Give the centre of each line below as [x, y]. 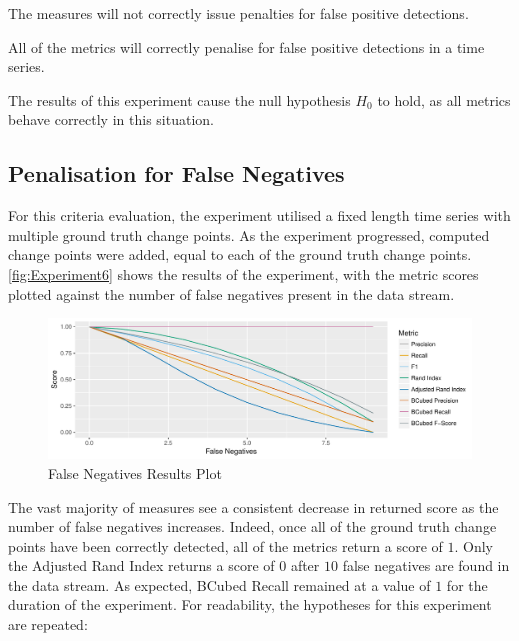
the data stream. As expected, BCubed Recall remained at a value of [219, 584]
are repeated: [48, 624]
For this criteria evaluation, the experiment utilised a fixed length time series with [259, 215]
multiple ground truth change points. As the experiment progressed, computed [249, 234]
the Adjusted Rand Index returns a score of [141, 565]
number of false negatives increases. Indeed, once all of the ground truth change [252, 526]
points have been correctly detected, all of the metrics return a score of [225, 545]
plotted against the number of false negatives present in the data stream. [231, 293]
